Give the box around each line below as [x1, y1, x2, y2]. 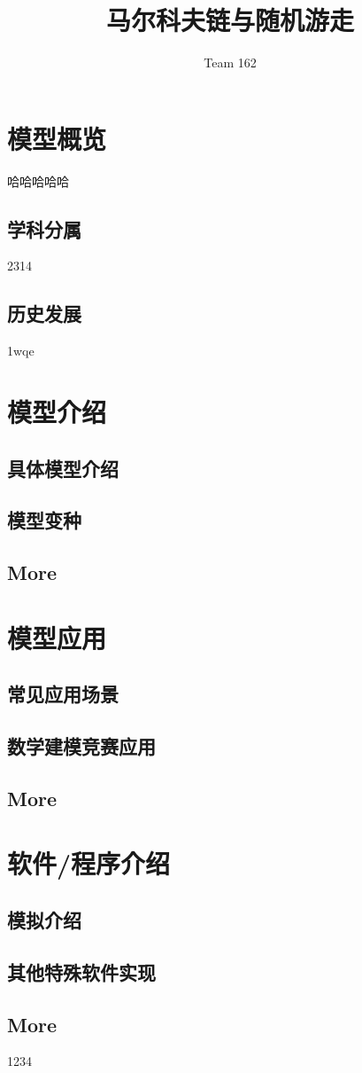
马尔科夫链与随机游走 [105, 2, 354, 38]
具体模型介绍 [7, 454, 119, 482]
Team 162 [204, 53, 257, 72]
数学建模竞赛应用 [7, 732, 156, 760]
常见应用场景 [7, 680, 119, 708]
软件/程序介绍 [7, 845, 171, 881]
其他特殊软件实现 [7, 958, 156, 985]
